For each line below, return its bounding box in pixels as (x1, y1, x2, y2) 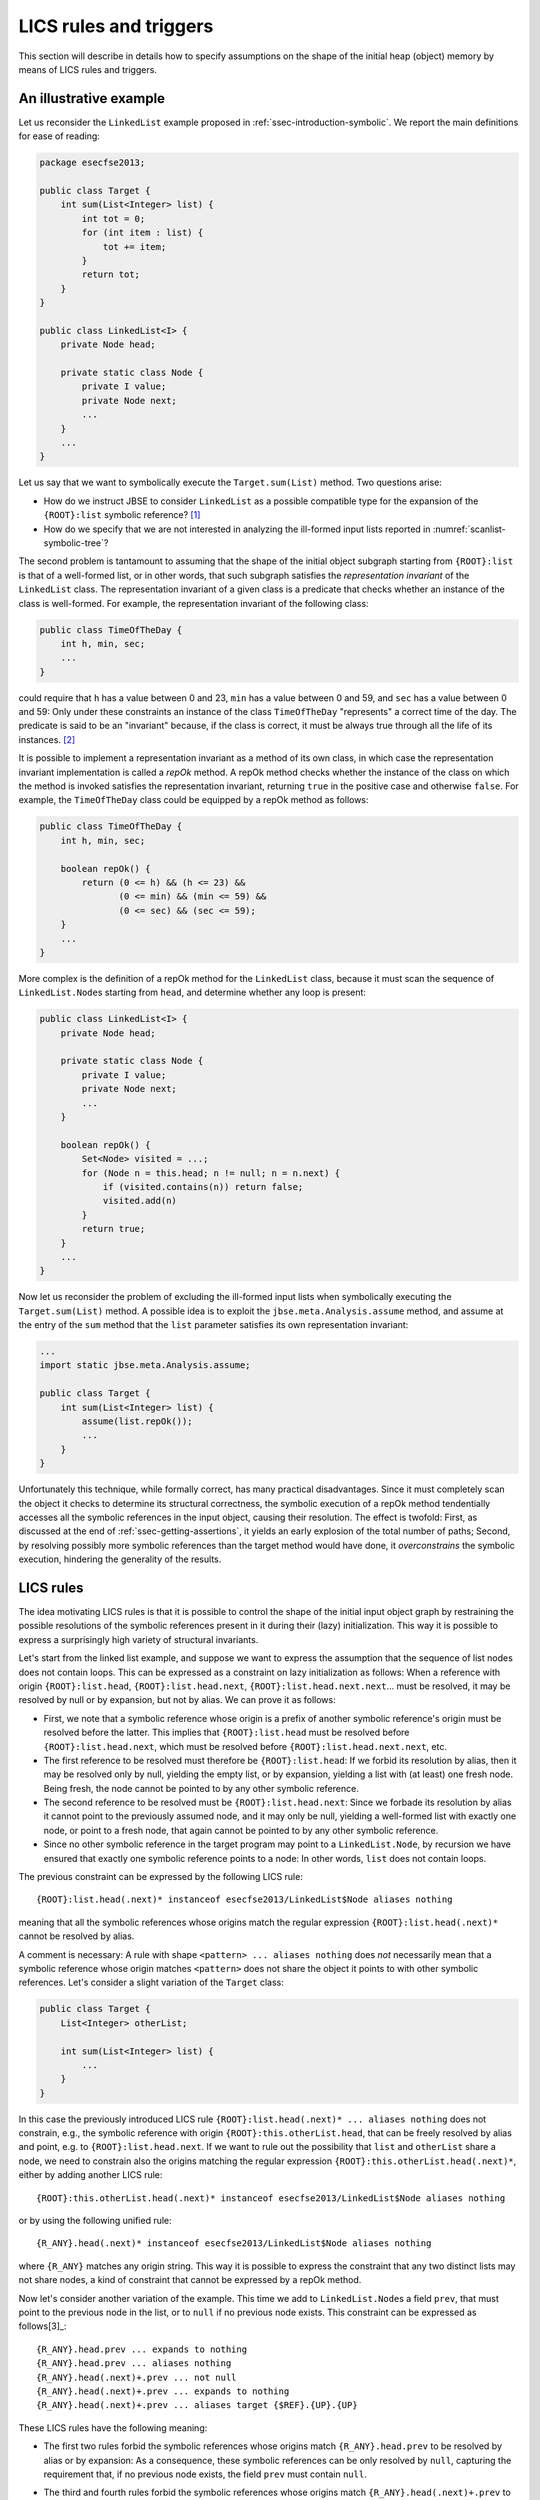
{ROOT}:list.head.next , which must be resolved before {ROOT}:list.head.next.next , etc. (43, 1740, 447, 1752)
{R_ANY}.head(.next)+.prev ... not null (36, 2371, 237, 2383)
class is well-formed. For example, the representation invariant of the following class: (18, 597, 369, 609)
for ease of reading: (18, 130, 100, 142)
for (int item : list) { (81, 227, 204, 239)
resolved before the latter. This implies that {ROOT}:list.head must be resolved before (43, 1726, 410, 1739)
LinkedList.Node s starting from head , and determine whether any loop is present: (18, 986, 367, 999)
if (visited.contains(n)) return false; (102, 1181, 304, 1192)
